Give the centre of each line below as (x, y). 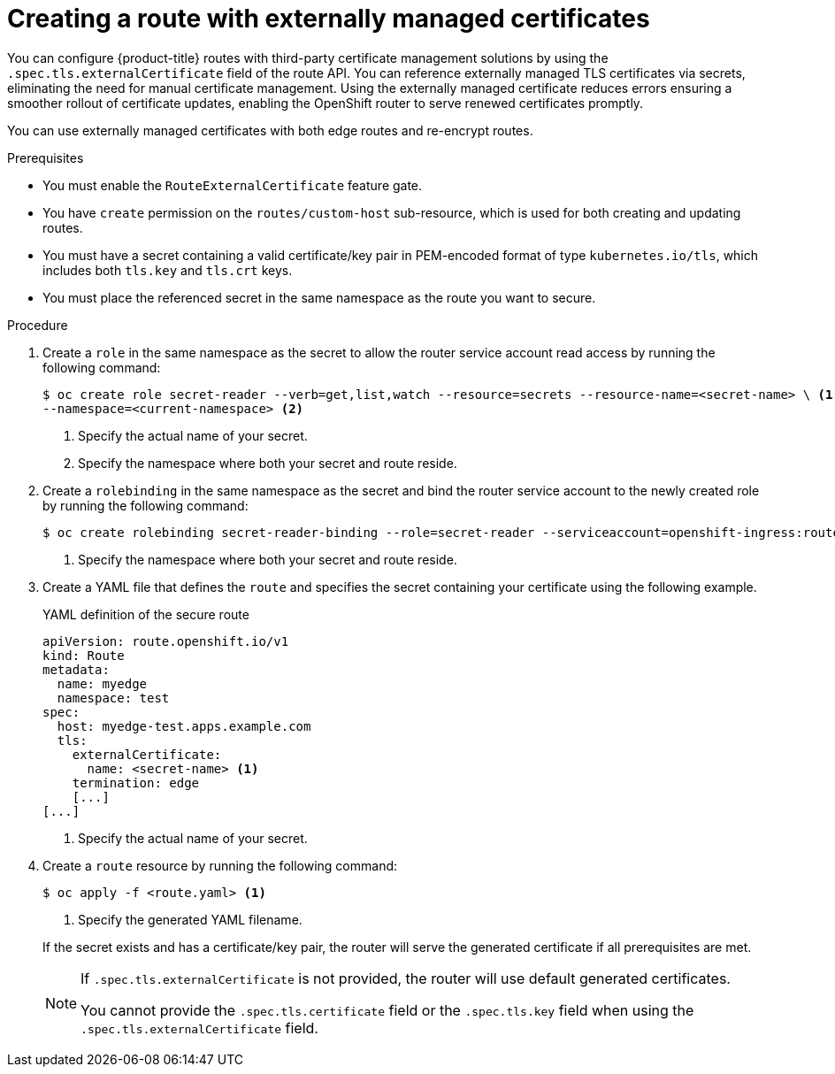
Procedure (38, 325)
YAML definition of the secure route (146, 614)
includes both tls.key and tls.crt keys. (168, 270)
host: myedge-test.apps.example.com (184, 726)
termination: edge (136, 782)
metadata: (76, 669)
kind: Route (84, 655)
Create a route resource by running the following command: (220, 865)
